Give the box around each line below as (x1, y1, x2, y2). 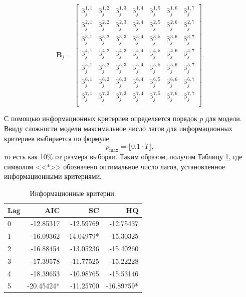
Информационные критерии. (30, 187, 116, 198)
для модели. (205, 113, 242, 124)
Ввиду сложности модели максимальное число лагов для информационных (4, 123, 232, 133)
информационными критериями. (4, 171, 102, 181)
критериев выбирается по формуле (4, 133, 109, 143)
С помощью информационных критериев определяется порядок (4, 113, 197, 124)
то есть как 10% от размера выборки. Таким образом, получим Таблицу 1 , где (4, 151, 242, 161)
